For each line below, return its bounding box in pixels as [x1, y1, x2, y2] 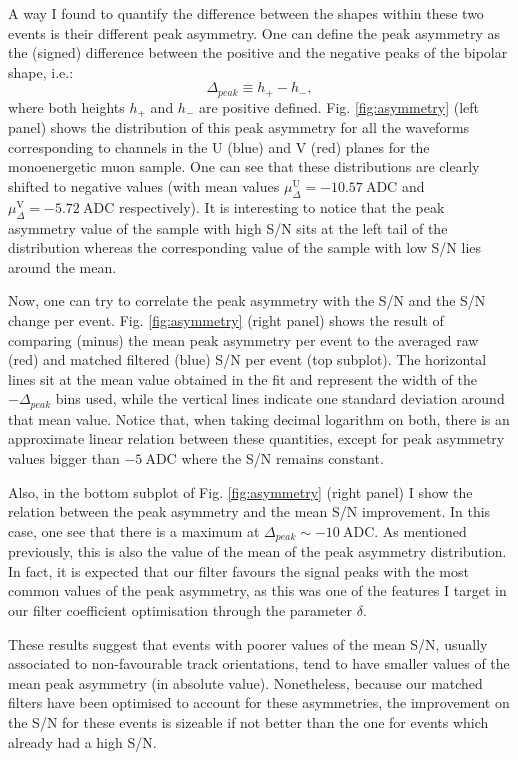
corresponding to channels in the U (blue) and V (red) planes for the [8, 136, 430, 157]
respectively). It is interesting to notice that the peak [118, 196, 445, 217]
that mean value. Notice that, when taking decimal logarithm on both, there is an [8, 408, 510, 429]
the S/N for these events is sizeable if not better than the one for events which [8, 712, 489, 733]
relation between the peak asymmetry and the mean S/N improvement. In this [8, 501, 491, 522]
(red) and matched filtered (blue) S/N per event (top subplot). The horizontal [8, 349, 487, 370]
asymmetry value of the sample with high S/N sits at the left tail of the [8, 217, 448, 238]
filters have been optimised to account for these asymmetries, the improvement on [8, 692, 510, 713]
